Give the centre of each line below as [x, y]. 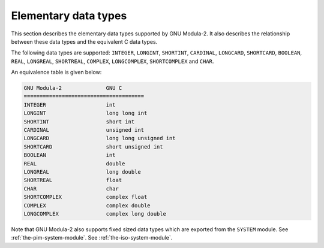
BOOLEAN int [70, 155]
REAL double [74, 164]
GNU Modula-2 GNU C [73, 88]
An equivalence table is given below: [56, 72]
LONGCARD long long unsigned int [100, 138]
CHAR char [71, 188]
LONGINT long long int [85, 113]
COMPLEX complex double [87, 205]
